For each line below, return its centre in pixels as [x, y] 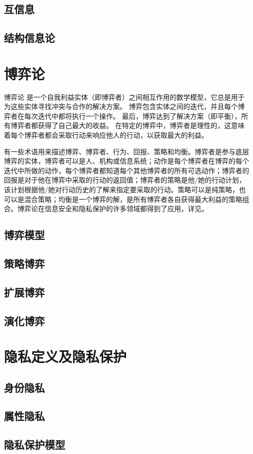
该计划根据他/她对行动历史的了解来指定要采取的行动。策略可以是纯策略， [121, 190]
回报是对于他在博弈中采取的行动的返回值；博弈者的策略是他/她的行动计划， [125, 180]
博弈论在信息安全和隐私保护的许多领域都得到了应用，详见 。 [113, 209]
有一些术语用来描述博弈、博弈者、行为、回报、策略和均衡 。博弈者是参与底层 [126, 151]
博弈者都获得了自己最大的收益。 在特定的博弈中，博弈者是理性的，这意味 [127, 125]
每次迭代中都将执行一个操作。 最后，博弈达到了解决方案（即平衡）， [133, 116]
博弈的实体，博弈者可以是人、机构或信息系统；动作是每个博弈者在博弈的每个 [126, 161]
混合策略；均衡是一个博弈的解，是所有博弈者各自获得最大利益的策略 [133, 199]
